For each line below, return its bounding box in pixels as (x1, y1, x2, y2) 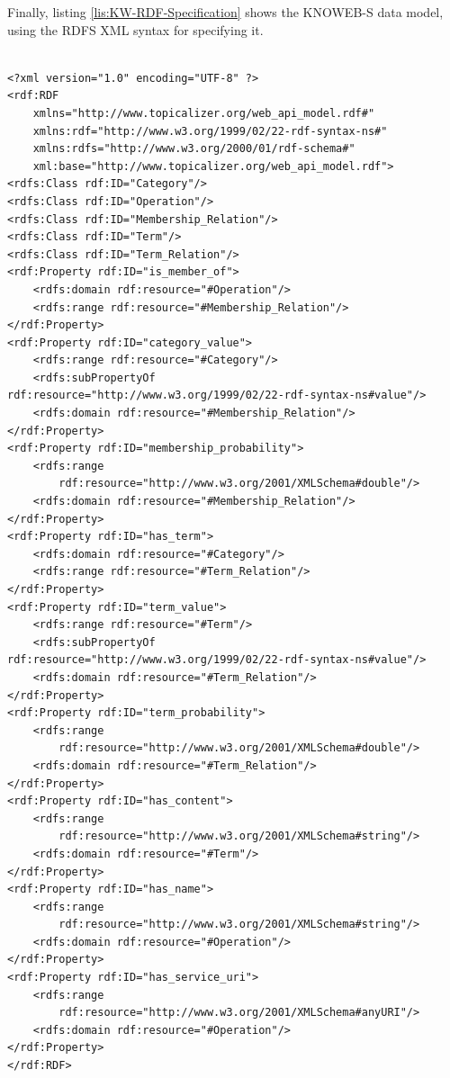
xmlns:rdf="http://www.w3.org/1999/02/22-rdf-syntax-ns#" (32, 124, 388, 138)
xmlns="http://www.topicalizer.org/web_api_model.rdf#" (32, 106, 375, 120)
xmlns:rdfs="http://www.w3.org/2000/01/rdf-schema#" (32, 142, 355, 156)
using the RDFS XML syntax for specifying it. (7, 20, 264, 39)
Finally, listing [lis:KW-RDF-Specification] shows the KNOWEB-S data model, (7, 3, 444, 21)
